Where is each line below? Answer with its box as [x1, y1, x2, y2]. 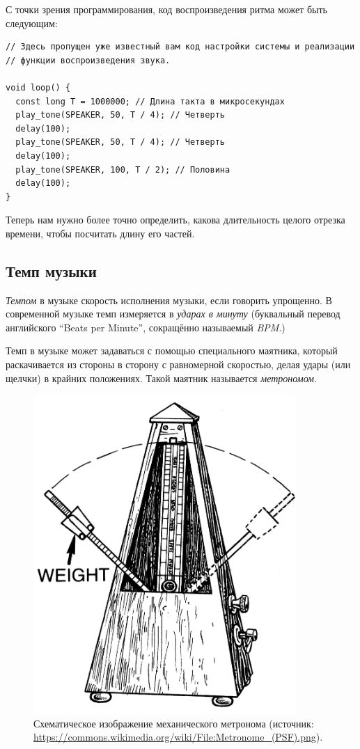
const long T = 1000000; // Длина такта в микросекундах [15, 96, 285, 107]
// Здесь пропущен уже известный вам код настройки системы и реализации [6, 42, 355, 52]
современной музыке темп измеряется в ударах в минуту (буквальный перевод [6, 306, 341, 321]
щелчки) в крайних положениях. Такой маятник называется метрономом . [6, 370, 317, 385]
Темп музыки [6, 260, 97, 281]
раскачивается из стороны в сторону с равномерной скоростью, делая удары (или [6, 357, 351, 372]
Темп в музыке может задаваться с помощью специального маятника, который [6, 343, 338, 358]
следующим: [6, 15, 58, 30]
